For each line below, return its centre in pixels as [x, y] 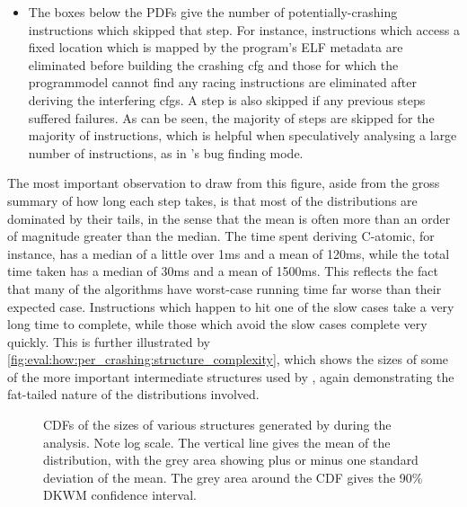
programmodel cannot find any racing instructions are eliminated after [222, 82]
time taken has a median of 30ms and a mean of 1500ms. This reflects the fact [223, 271]
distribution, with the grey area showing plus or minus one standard [231, 460]
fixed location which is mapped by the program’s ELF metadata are [216, 47]
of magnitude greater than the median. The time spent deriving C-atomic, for [221, 236]
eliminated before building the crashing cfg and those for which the [213, 64]
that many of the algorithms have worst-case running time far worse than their [225, 288]
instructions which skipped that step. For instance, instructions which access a [244, 29]
